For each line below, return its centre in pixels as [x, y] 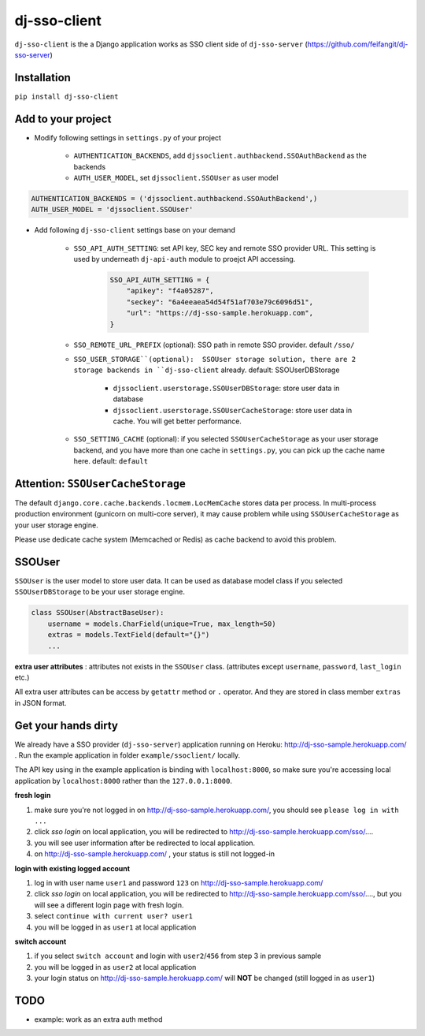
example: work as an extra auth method [98, 1019]
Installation [42, 78]
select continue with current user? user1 [113, 916]
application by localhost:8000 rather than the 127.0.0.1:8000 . [123, 781]
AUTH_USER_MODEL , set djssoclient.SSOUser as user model [176, 177]
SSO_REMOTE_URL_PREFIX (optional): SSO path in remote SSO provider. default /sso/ [214, 345]
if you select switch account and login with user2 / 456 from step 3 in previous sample [178, 956]
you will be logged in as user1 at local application [115, 927]
